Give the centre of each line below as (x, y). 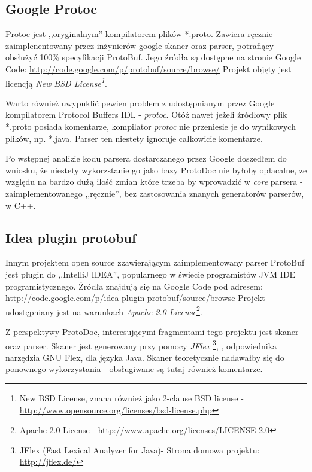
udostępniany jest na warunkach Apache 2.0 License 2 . (104, 310)
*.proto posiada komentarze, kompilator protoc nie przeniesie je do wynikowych (151, 127)
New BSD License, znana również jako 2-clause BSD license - (131, 398)
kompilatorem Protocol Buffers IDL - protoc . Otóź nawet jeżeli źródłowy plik (146, 115)
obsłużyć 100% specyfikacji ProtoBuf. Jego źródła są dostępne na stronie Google (153, 57)
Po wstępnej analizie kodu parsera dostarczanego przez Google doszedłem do (146, 158)
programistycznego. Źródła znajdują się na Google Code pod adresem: (134, 286)
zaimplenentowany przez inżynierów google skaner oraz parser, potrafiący (140, 45)
